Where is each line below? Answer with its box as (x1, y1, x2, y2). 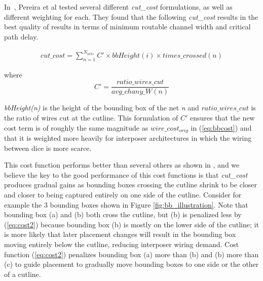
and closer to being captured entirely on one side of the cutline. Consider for (4, 189, 242, 199)
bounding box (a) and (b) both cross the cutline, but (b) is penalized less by (4, 209, 242, 220)
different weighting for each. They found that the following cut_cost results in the (4, 11, 258, 22)
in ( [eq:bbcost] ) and (191, 122, 252, 133)
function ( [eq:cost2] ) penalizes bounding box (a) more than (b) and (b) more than (4, 249, 259, 259)
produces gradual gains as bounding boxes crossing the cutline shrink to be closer (4, 179, 257, 190)
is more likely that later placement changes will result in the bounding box (4, 229, 236, 239)
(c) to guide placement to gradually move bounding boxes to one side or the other (4, 259, 259, 269)
